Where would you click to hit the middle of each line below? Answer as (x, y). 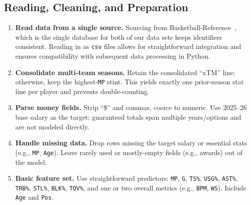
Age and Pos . (34, 197)
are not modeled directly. (52, 126)
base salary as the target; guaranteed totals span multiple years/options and (128, 117)
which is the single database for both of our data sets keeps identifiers (119, 37)
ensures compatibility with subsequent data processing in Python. (113, 56)
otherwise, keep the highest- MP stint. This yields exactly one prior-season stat (130, 82)
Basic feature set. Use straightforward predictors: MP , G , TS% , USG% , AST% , (126, 178)
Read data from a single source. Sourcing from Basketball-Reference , (126, 27)
